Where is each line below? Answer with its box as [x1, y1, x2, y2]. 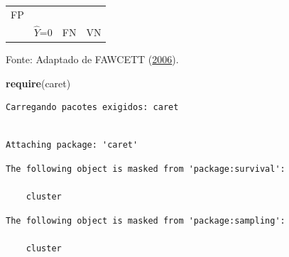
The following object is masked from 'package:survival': [6, 163, 285, 174]
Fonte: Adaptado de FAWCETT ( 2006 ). [6, 51, 179, 66]
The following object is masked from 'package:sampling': [6, 215, 285, 226]
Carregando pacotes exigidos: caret [6, 102, 179, 113]
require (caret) [6, 75, 71, 90]
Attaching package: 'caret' [6, 140, 138, 151]
